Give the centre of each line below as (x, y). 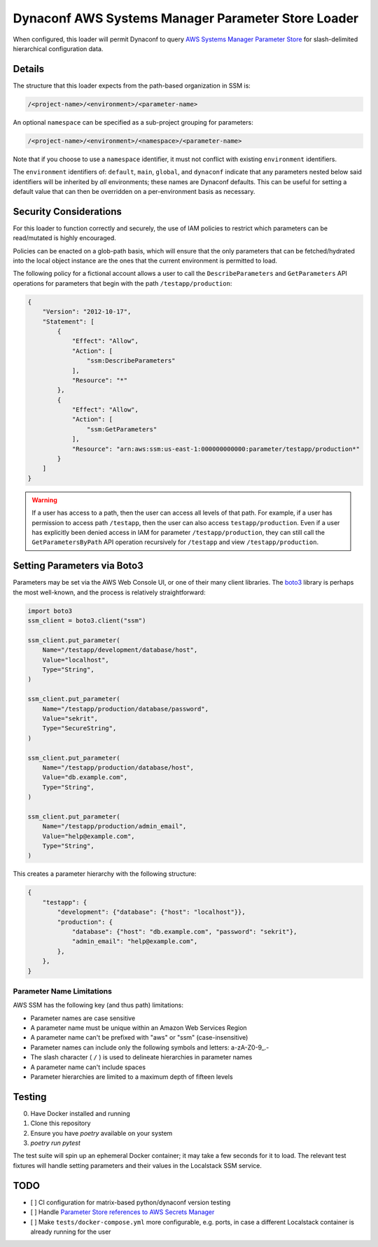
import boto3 (50, 611)
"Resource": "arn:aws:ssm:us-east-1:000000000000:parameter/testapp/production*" (216, 449)
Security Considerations (68, 211)
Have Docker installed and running (80, 1113)
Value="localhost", (76, 660)
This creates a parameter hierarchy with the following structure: (105, 874)
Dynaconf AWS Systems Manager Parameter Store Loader (186, 18)
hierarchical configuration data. (58, 48)
